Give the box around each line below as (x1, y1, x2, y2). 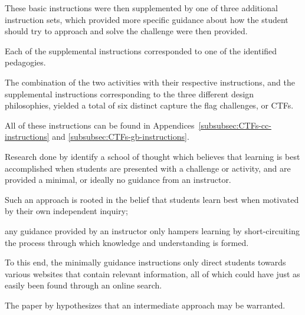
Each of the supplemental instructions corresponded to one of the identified (5, 44, 277, 57)
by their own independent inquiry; (5, 205, 128, 217)
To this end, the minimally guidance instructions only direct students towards (5, 256, 286, 268)
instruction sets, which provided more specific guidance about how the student (5, 13, 288, 25)
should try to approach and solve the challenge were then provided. (5, 25, 248, 37)
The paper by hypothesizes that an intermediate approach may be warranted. (5, 298, 286, 311)
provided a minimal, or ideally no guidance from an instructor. (5, 173, 231, 186)
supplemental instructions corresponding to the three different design (5, 87, 254, 100)
